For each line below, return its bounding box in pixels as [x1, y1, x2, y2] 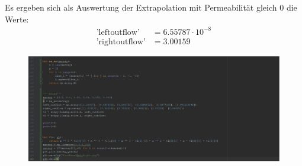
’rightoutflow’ [96, 37, 146, 46]
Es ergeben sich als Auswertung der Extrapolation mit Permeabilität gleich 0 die [5, 1, 297, 13]
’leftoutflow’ [96, 28, 140, 37]
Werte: [5, 12, 29, 25]
